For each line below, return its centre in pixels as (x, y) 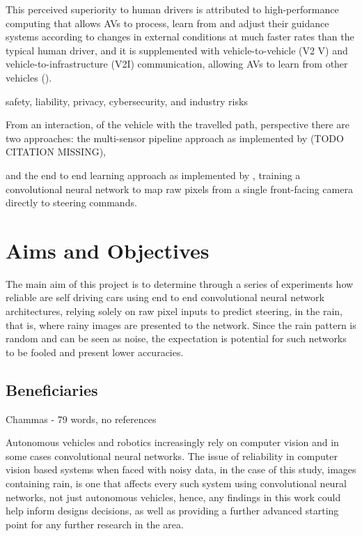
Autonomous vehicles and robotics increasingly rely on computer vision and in (172, 442)
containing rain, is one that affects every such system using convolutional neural (176, 483)
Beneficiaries (52, 389)
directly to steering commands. (71, 202)
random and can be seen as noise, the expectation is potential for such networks (176, 338)
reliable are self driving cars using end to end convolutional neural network (165, 297)
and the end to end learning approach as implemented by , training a (153, 175)
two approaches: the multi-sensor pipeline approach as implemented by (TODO (175, 138)
